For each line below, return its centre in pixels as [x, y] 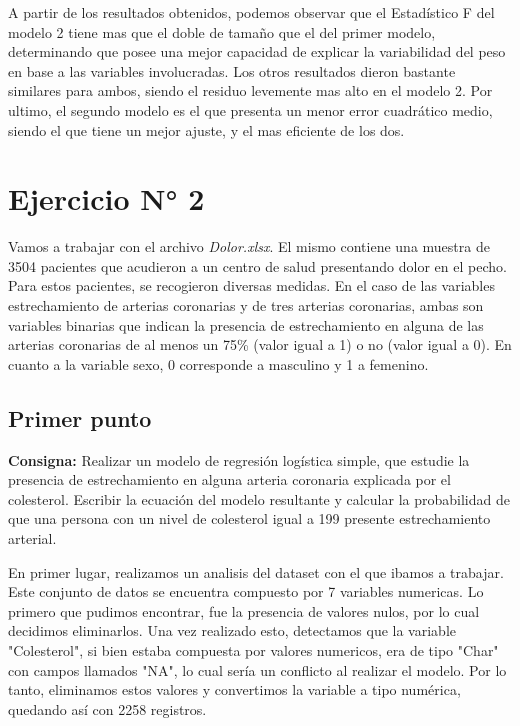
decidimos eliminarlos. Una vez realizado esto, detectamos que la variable [232, 630]
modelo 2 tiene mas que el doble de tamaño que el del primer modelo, [222, 31]
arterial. [32, 538]
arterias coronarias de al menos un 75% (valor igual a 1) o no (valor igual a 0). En [260, 344]
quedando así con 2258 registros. [107, 708]
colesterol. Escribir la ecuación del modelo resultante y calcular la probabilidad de [259, 498]
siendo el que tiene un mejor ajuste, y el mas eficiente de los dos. [206, 129]
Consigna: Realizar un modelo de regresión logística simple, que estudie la [239, 459]
